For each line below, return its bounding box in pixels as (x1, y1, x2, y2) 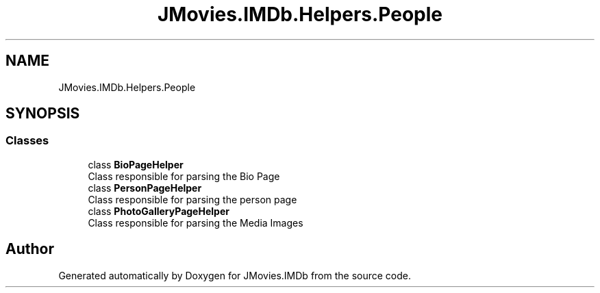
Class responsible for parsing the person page (88, 193, 297, 205)
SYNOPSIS (5, 105, 80, 123)
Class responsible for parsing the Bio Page (88, 170, 280, 182)
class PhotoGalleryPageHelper (88, 205, 229, 217)
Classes (5, 133, 49, 148)
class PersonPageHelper (88, 181, 202, 194)
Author (5, 240, 54, 258)
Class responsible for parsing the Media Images (88, 216, 303, 229)
